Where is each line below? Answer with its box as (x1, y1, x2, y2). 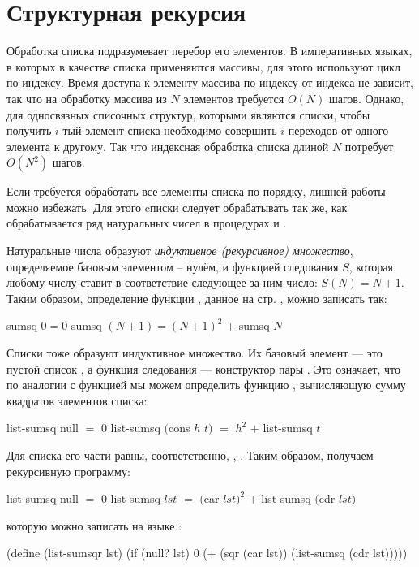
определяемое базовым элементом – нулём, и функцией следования (6, 258, 339, 275)
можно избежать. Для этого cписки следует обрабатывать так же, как (6, 198, 348, 215)
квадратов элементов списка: (6, 392, 148, 409)
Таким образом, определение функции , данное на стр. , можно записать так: (6, 289, 387, 306)
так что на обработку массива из (6, 89, 167, 106)
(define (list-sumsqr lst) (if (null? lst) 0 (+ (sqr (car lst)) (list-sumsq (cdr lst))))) (6, 544, 408, 561)
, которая (348, 258, 393, 275)
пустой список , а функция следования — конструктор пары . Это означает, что (6, 360, 401, 377)
